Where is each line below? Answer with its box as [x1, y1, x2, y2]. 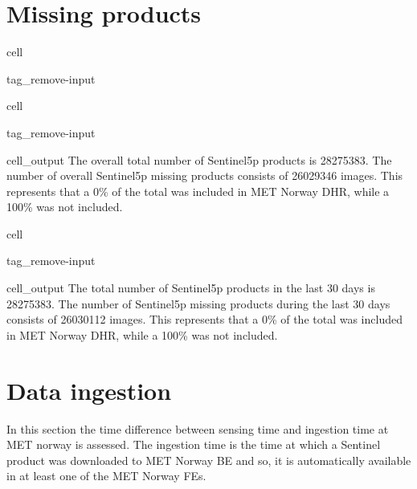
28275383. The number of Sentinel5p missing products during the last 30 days [6, 295, 390, 312]
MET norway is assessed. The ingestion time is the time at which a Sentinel [6, 436, 381, 453]
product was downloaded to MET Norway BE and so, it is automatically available [6, 451, 411, 468]
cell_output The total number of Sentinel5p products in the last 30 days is [6, 279, 375, 296]
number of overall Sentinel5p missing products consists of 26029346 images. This [6, 167, 403, 184]
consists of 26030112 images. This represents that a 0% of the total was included [6, 311, 403, 328]
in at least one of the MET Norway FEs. [6, 467, 206, 484]
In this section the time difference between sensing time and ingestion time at [6, 420, 389, 437]
